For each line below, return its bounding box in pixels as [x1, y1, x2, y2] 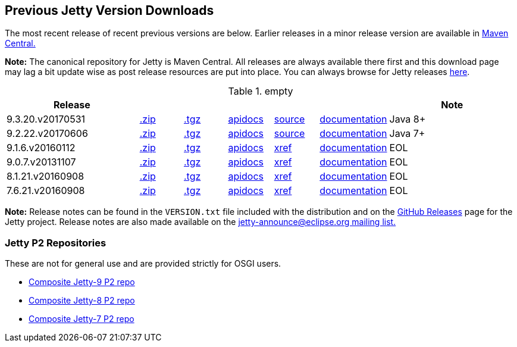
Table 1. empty [228, 85, 293, 98]
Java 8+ [389, 113, 426, 126]
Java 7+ [389, 127, 425, 140]
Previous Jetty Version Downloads [5, 3, 214, 18]
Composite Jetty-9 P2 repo [29, 277, 135, 287]
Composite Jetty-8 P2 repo [29, 295, 135, 306]
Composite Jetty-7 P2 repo [29, 314, 134, 324]
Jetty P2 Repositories [5, 236, 106, 249]
